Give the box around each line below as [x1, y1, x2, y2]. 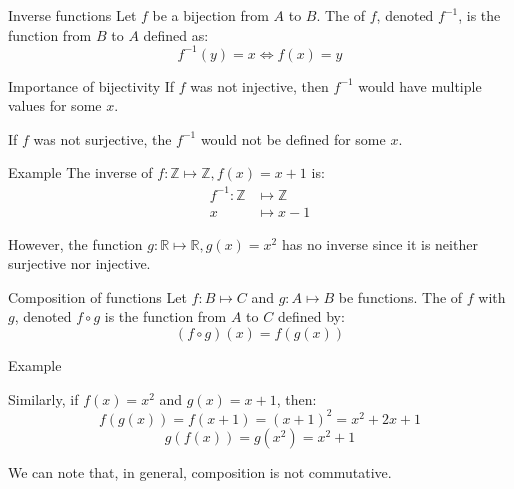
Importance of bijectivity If [8, 75, 175, 96]
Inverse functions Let [8, 5, 137, 25]
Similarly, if [8, 388, 79, 409]
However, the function [8, 233, 143, 254]
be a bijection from [152, 5, 269, 25]
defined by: [277, 306, 345, 327]
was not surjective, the [33, 128, 172, 149]
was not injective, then [190, 75, 329, 96]
